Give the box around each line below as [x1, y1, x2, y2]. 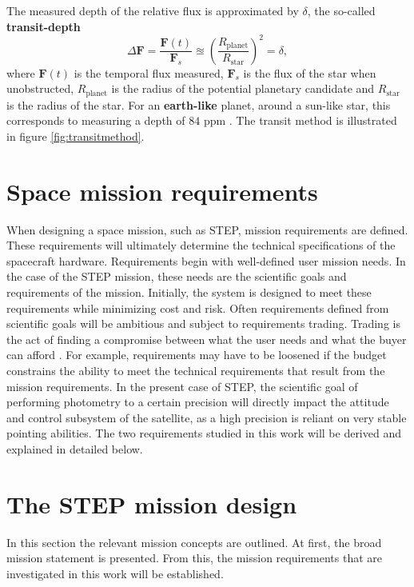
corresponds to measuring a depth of [6, 112, 185, 129]
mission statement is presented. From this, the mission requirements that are [6, 549, 383, 566]
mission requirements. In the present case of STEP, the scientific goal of [6, 377, 358, 394]
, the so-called [307, 2, 376, 18]
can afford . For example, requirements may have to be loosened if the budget [6, 346, 387, 363]
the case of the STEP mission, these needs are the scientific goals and [6, 268, 347, 285]
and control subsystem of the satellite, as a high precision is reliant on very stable [6, 409, 407, 425]
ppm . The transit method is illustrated [203, 112, 397, 129]
